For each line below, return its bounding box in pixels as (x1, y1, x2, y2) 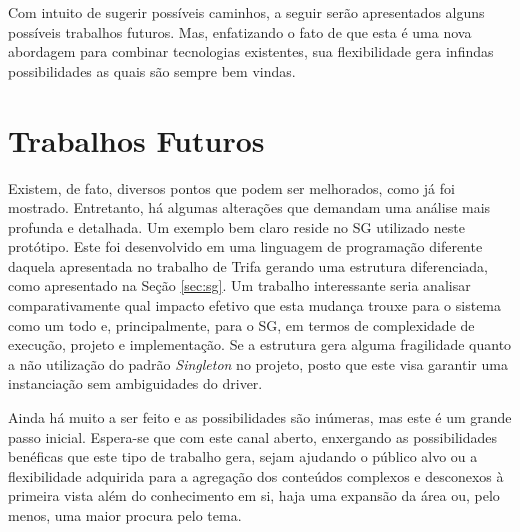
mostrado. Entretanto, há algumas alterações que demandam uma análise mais (8, 197, 491, 218)
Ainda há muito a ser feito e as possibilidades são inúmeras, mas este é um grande (8, 407, 512, 428)
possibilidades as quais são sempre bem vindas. (8, 60, 296, 81)
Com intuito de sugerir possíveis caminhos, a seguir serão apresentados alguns (8, 2, 485, 22)
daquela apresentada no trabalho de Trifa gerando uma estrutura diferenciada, (8, 255, 488, 276)
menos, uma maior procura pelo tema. (8, 505, 242, 525)
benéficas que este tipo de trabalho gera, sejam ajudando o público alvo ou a (8, 446, 478, 467)
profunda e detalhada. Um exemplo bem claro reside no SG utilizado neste (8, 216, 465, 237)
